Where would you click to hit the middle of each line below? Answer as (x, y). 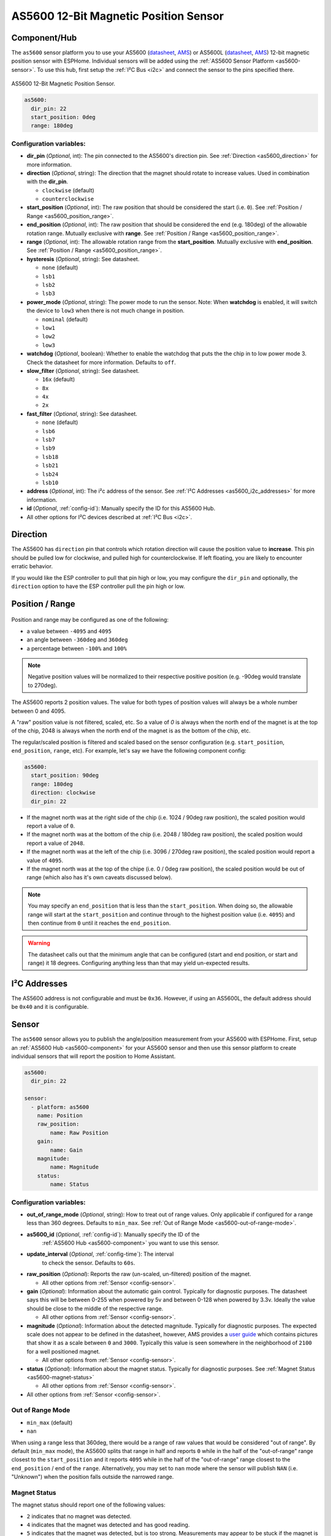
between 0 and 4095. (39, 711)
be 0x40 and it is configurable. (50, 1007)
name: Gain (66, 1150)
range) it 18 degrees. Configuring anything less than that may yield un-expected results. (139, 963)
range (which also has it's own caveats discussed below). (100, 877)
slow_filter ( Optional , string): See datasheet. (83, 370)
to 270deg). (43, 685)
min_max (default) (50, 1422)
